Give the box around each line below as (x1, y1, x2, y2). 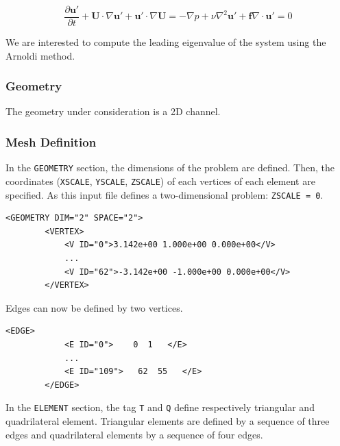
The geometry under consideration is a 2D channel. (5, 104, 221, 119)
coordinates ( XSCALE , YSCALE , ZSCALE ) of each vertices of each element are (5, 173, 315, 188)
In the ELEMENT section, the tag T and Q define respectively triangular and (5, 400, 315, 414)
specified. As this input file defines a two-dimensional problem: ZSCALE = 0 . (5, 187, 324, 201)
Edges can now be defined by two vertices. (5, 300, 183, 314)
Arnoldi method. (5, 48, 75, 62)
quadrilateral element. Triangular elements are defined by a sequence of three (5, 414, 330, 428)
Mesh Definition (5, 133, 97, 150)
